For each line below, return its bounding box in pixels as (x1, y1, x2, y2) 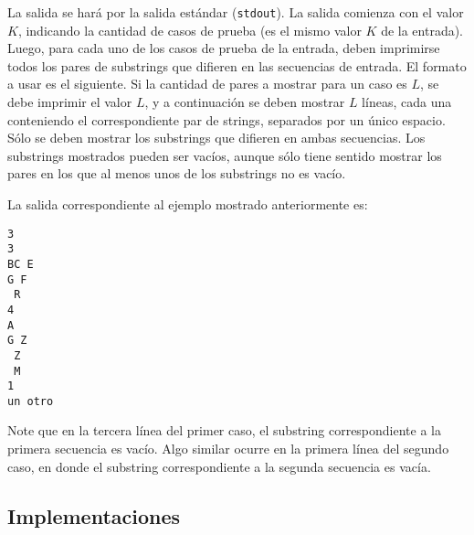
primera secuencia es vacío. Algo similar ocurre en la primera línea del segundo (7, 439, 449, 458)
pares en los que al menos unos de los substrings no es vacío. (7, 164, 346, 183)
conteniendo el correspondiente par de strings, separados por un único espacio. (7, 110, 446, 129)
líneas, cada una (362, 92, 452, 112)
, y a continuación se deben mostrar (144, 92, 345, 112)
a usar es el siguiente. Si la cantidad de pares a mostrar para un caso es (7, 74, 407, 93)
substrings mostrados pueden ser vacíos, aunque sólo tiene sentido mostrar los (7, 145, 442, 165)
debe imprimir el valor (7, 92, 132, 112)
